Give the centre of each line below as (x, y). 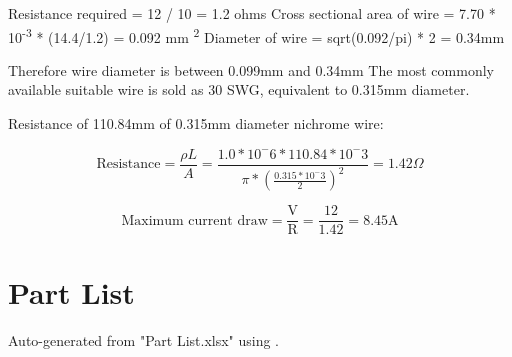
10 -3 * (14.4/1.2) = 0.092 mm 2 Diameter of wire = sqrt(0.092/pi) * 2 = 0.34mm (256, 35)
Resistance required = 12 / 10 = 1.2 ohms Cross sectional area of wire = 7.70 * (252, 13)
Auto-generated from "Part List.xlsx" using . (144, 340)
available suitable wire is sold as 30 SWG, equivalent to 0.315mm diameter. (239, 89)
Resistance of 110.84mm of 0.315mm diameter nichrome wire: (196, 123)
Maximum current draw (194, 220)
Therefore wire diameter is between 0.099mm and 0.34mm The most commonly (251, 69)
